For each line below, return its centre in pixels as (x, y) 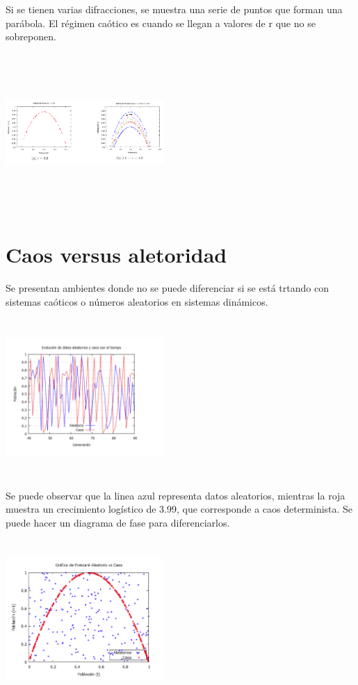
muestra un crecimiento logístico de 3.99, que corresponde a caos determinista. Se (179, 509)
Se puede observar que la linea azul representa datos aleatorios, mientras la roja (176, 495)
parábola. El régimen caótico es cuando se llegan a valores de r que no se (161, 23)
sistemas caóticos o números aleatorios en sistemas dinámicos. (137, 301)
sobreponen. (31, 36)
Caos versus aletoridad (116, 255)
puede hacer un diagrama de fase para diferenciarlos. (118, 522)
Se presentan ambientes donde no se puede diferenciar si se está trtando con (167, 288)
